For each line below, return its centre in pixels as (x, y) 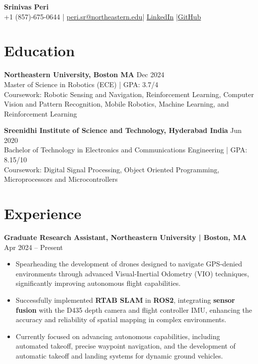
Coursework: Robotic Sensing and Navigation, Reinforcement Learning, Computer (129, 94)
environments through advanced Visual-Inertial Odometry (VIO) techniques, (132, 273)
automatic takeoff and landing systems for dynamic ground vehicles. (119, 355)
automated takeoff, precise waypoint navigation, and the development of (126, 346)
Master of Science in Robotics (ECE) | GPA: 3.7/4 (81, 84)
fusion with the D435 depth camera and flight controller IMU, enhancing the (134, 309)
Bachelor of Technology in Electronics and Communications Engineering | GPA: (126, 150)
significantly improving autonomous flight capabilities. (98, 283)
